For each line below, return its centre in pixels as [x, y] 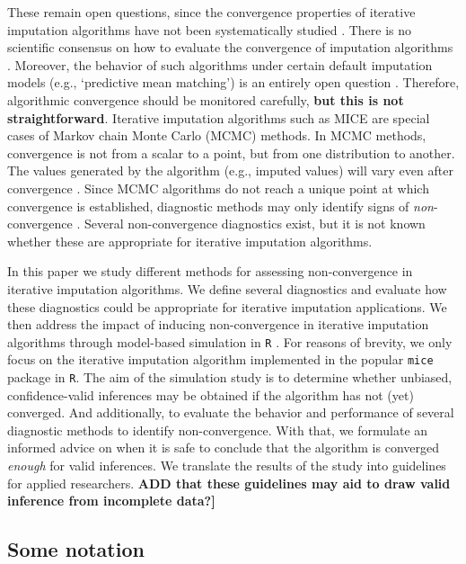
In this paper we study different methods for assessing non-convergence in [210, 271]
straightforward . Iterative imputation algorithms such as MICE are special [219, 117]
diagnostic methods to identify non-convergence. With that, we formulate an [218, 430]
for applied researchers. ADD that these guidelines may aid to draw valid [229, 483]
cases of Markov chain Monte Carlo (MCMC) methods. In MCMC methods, [217, 135]
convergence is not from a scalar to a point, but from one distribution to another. [231, 152]
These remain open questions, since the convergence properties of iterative [211, 12]
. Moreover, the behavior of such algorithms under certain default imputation [220, 64]
